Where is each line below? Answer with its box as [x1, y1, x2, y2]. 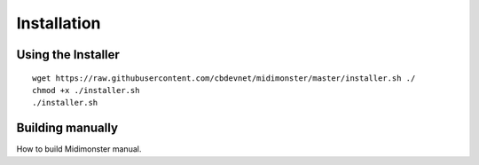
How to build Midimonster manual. [16, 144, 142, 154]
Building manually [16, 121, 119, 136]
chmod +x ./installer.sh [32, 85, 140, 95]
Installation [16, 13, 101, 33]
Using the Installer [16, 47, 120, 62]
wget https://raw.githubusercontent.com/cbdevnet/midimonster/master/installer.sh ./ [32, 73, 416, 83]
